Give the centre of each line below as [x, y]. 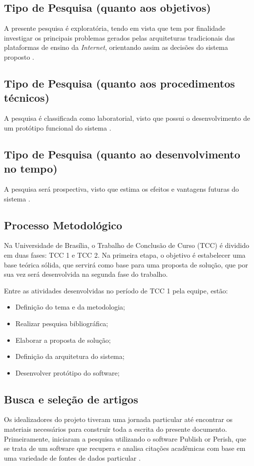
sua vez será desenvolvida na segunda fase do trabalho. [86, 274]
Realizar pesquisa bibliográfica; [62, 323]
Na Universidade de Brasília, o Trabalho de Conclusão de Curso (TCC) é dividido [127, 245]
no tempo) [31, 168]
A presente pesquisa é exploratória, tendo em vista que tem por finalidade [115, 28]
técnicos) [27, 98]
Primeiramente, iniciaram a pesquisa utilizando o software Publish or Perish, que [125, 438]
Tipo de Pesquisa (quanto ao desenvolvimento [122, 154]
